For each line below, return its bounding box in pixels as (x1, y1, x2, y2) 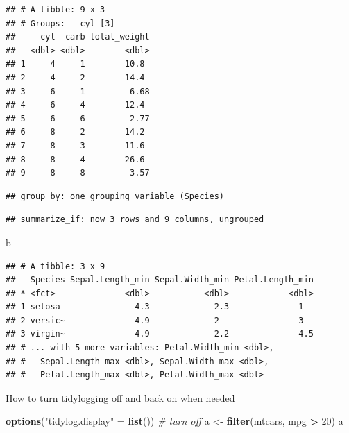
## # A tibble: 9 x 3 (6, 5, 105, 15)
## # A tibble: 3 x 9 (6, 261, 105, 271)
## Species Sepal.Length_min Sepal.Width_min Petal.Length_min (6, 275, 314, 285)
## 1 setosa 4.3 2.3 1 (6, 302, 304, 312)
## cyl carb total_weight (6, 32, 150, 42)
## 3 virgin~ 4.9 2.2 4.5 (6, 329, 314, 339)
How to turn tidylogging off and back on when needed (6, 390, 235, 405)
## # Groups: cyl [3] (6, 18, 115, 28)
